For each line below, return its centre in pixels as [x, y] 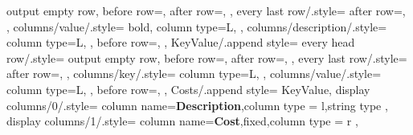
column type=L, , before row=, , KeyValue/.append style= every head [181, 42]
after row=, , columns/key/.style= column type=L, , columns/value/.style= [194, 74]
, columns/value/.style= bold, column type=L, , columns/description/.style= [197, 26]
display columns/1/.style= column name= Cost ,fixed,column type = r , [182, 121]
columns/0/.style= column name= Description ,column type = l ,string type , [197, 105]
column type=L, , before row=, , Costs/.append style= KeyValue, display [188, 89]
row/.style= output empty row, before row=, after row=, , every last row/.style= [207, 57]
